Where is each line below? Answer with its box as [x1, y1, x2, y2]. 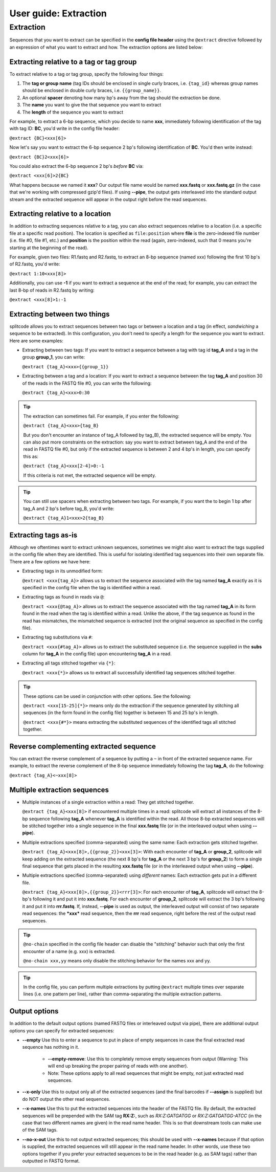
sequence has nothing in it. [22, 1044, 79, 1050]
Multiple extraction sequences [9, 785, 109, 794]
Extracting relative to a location [9, 210, 111, 218]
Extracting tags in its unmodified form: [22, 568, 103, 574]
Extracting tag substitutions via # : [22, 634, 93, 640]
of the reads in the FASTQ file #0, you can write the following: [22, 380, 152, 386]
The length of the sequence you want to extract [22, 109, 124, 115]
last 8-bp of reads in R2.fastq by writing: [9, 287, 95, 293]
